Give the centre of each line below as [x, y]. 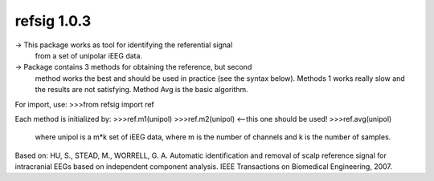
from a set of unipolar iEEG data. [89, 55]
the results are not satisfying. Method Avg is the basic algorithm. [141, 90]
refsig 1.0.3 [53, 21]
